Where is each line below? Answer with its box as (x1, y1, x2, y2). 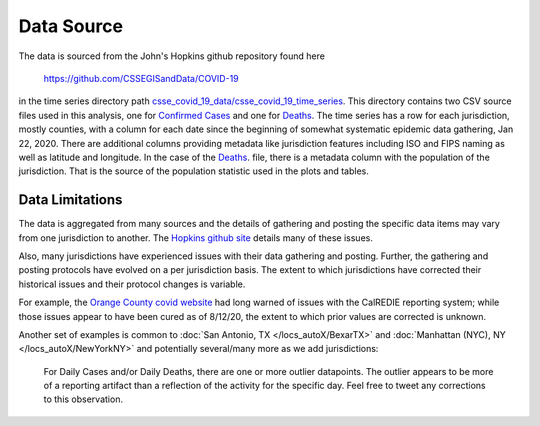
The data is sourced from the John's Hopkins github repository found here (18, 50, 325, 62)
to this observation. (43, 393, 124, 405)
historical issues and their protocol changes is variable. (18, 278, 246, 290)
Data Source (18, 15, 124, 37)
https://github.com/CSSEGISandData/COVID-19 (43, 72, 239, 84)
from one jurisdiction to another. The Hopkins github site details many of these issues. (18, 231, 374, 244)
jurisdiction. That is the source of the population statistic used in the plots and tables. (18, 165, 369, 177)
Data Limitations (18, 191, 123, 209)
